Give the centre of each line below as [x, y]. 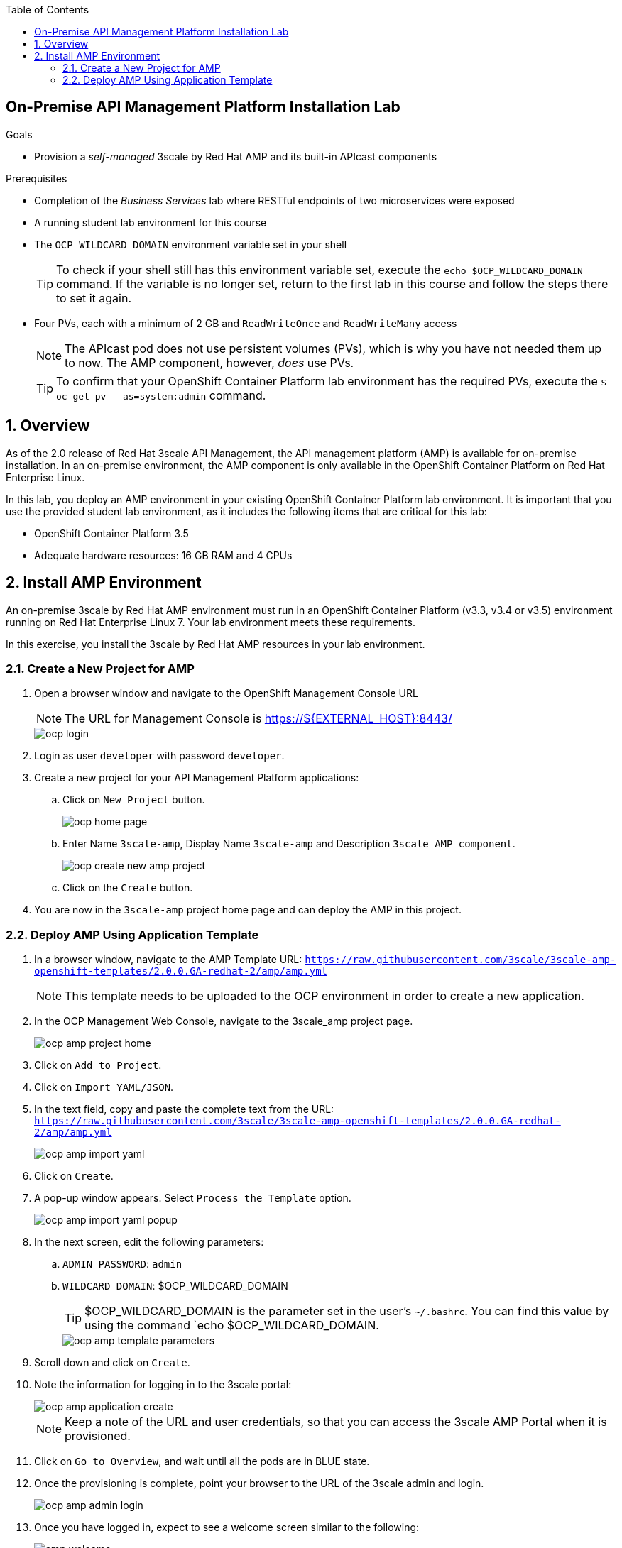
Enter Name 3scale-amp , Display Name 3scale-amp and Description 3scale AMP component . [289, 844]
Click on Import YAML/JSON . [104, 1087]
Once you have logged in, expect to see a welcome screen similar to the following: [227, 1527]
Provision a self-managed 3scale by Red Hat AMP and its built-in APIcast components [236, 156]
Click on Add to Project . [98, 1065]
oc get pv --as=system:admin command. [161, 395]
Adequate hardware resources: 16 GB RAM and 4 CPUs [163, 555]
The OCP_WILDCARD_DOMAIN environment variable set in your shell [191, 244]
